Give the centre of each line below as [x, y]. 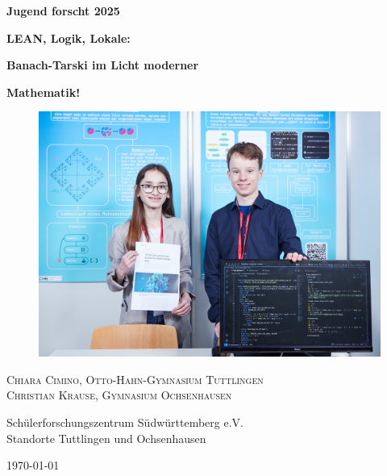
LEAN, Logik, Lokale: [69, 38]
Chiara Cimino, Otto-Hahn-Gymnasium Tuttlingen [135, 379]
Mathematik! [44, 92]
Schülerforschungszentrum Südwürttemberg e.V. [125, 422]
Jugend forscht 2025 [63, 10]
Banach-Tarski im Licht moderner [103, 65]
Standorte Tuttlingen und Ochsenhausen [106, 438]
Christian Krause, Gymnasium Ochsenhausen [119, 395]
